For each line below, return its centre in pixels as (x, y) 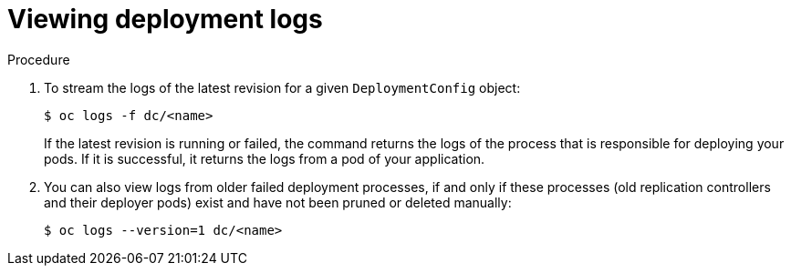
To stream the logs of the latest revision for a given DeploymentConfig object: (282, 87)
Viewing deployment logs (165, 19)
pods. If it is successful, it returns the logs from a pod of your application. (265, 158)
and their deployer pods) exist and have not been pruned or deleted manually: (278, 202)
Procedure (39, 59)
